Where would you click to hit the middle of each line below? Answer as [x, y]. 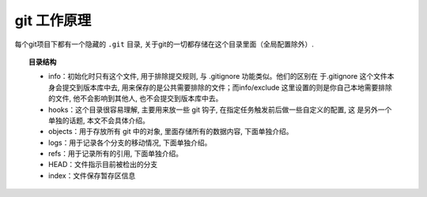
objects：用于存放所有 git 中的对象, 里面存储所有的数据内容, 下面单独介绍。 [171, 132]
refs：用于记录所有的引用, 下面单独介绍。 [116, 154]
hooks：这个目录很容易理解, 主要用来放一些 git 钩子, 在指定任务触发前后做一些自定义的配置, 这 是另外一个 [220, 110]
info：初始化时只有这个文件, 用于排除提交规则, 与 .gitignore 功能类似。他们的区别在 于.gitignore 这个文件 [218, 76]
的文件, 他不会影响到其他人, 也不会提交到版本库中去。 [136, 98]
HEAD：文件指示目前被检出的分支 [103, 165]
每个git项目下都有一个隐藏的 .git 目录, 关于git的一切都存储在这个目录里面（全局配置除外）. [164, 44]
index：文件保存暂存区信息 [92, 175]
